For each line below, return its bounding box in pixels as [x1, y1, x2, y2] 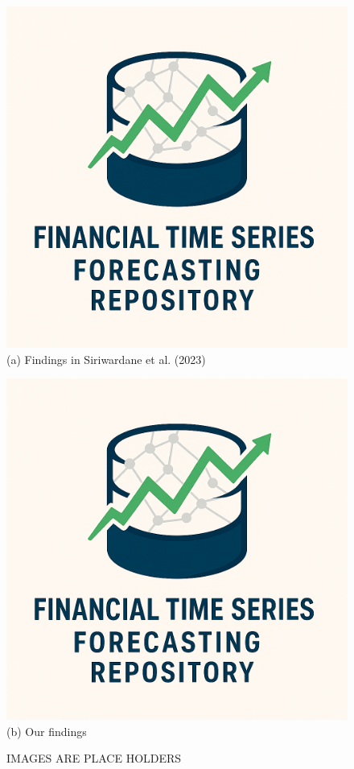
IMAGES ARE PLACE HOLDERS [6, 750, 182, 767]
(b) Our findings [6, 722, 87, 739]
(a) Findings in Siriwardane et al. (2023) [6, 350, 206, 367]
